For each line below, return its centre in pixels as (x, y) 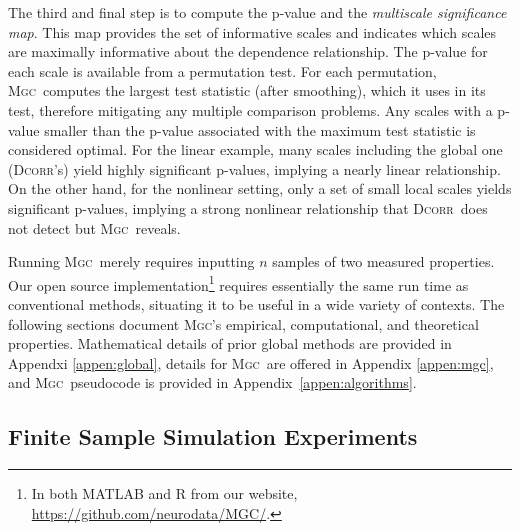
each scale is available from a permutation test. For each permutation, (222, 70)
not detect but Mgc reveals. (94, 227)
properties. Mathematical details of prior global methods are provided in (230, 343)
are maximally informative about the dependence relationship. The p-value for (248, 51)
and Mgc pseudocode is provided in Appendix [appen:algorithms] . (212, 382)
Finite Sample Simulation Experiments (213, 436)
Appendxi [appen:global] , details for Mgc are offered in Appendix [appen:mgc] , (251, 362)
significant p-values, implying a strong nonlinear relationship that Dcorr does (248, 207)
